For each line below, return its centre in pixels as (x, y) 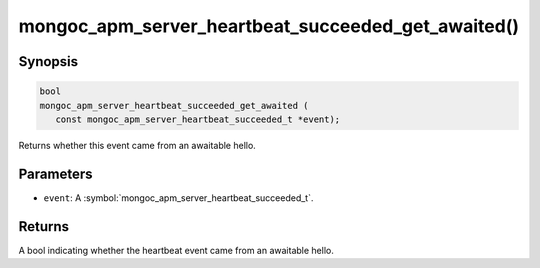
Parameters (55, 173)
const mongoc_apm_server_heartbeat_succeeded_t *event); (198, 119)
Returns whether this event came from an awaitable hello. (137, 145)
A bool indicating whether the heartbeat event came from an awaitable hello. (176, 250)
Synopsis (48, 61)
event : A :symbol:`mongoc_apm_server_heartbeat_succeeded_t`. (178, 197)
